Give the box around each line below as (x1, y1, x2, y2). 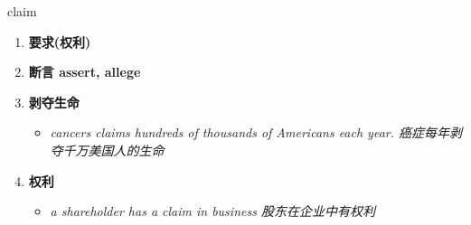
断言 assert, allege (28, 62, 141, 81)
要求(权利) (28, 32, 91, 51)
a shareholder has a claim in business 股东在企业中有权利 (50, 202, 375, 220)
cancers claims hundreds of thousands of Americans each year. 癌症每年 (50, 123, 450, 142)
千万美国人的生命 (62, 140, 165, 159)
